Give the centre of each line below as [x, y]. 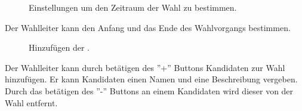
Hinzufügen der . [59, 47]
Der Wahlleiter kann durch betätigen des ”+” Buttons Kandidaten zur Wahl [145, 67]
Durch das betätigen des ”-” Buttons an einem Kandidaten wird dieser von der [149, 90]
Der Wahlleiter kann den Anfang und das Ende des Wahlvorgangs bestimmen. [148, 27]
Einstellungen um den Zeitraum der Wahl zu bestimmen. [133, 7]
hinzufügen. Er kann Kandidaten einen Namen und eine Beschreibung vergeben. [151, 79]
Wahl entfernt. [31, 102]
